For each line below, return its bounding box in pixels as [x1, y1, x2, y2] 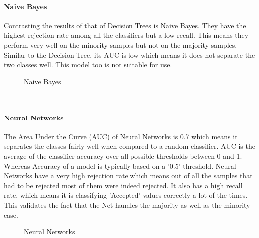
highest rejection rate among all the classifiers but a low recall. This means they [4, 30, 249, 40]
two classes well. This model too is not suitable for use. [4, 59, 172, 70]
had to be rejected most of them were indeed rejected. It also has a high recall [4, 180, 243, 190]
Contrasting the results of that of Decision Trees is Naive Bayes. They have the [4, 20, 246, 30]
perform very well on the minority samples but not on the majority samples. [4, 39, 237, 50]
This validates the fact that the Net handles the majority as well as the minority [4, 199, 250, 210]
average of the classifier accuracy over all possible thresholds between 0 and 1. [4, 150, 242, 161]
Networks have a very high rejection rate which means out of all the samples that [4, 170, 253, 181]
